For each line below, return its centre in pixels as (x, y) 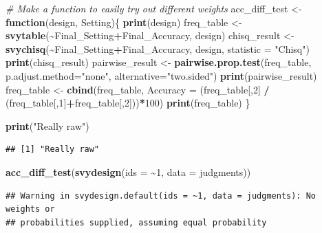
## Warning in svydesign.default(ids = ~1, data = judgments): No (161, 196)
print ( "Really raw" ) (47, 125)
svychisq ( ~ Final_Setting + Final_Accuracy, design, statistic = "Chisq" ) (158, 48)
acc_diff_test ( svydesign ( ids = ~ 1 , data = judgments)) (128, 171)
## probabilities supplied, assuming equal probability (136, 222)
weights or (30, 209)
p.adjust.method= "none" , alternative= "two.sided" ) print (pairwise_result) (161, 75)
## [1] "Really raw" (53, 149)
